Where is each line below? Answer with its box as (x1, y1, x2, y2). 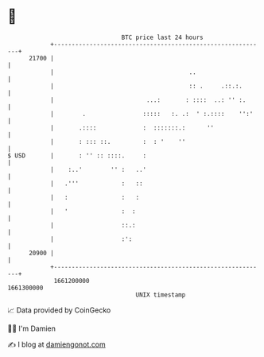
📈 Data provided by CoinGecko (7, 305, 111, 315)
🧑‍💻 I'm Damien (7, 324, 56, 333)
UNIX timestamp (135, 290, 186, 299)
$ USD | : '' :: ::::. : (7, 151, 147, 160)
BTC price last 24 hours (121, 33, 204, 41)
